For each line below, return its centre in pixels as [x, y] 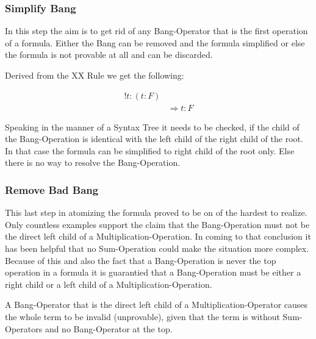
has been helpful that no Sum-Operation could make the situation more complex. [157, 248]
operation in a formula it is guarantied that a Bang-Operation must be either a [153, 272]
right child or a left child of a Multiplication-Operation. [109, 284]
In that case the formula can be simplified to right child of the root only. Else [150, 150]
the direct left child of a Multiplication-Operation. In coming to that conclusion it [158, 236]
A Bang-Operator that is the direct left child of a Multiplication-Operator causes [156, 305]
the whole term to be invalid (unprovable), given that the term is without [142, 316]
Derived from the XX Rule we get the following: [95, 75]
